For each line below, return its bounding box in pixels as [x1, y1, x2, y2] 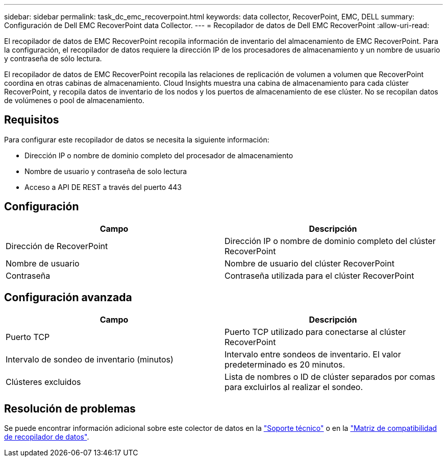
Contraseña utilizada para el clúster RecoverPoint [225, 270, 414, 281]
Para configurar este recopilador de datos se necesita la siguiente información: [4, 135, 269, 144]
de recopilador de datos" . [4, 432, 89, 442]
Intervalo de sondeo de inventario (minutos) [6, 354, 173, 365]
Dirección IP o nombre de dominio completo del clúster [225, 235, 436, 246]
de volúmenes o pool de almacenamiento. [4, 96, 144, 105]
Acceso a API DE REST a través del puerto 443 [24, 182, 182, 191]
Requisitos [4, 113, 59, 127]
